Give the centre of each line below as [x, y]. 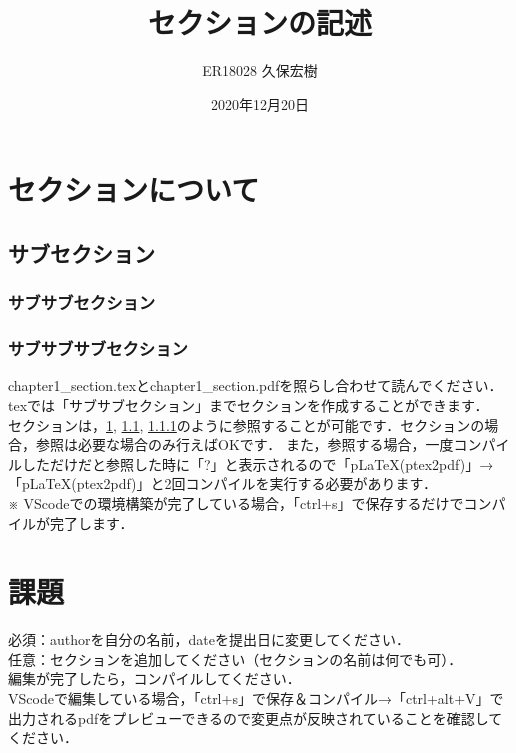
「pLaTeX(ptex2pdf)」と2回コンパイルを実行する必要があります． [223, 483]
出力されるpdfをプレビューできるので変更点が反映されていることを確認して [255, 717]
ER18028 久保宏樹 [260, 70]
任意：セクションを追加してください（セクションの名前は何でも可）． [235, 658]
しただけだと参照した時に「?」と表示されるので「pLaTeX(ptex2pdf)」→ [257, 463]
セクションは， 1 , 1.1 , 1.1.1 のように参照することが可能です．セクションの [246, 424]
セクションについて [134, 189]
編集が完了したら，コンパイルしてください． [154, 678]
